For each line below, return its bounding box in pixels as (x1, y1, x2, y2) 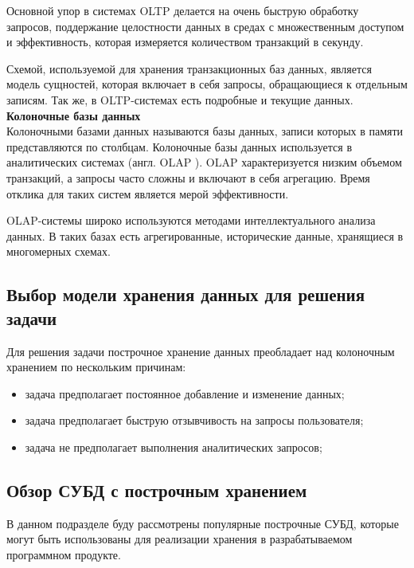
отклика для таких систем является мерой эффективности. (6, 185, 289, 202)
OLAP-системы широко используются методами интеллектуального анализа (6, 212, 376, 229)
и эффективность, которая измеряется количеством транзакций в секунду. (6, 33, 364, 50)
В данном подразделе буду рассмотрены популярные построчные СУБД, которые (6, 515, 399, 531)
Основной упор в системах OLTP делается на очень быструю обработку (6, 2, 359, 18)
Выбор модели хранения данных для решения (6, 282, 365, 307)
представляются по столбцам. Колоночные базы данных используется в (6, 138, 353, 155)
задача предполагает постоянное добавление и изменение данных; (25, 385, 345, 402)
